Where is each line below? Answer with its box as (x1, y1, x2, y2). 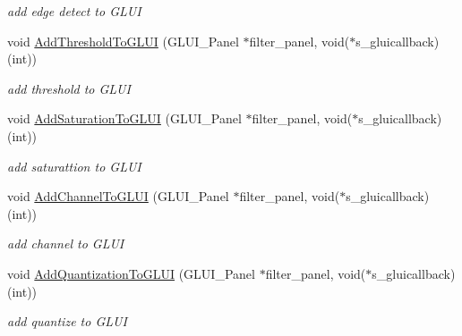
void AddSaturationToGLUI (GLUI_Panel (7, 109, 242, 128)
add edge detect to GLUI (7, 2, 141, 20)
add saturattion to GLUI (7, 156, 141, 175)
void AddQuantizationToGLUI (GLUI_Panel (7, 264, 255, 282)
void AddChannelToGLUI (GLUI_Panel (7, 187, 229, 206)
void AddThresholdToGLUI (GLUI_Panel (7, 31, 239, 50)
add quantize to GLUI (7, 312, 127, 331)
